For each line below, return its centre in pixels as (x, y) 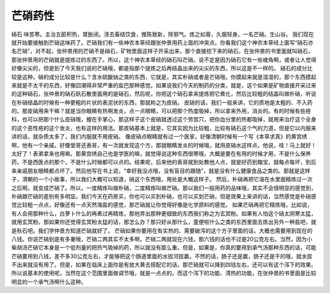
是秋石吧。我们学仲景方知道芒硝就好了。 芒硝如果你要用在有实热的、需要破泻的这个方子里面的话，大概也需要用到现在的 (162, 230)
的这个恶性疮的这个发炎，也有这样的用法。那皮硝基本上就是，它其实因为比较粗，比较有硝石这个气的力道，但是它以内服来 (164, 128)
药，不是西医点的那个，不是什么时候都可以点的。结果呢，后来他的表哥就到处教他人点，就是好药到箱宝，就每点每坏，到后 (164, 162)
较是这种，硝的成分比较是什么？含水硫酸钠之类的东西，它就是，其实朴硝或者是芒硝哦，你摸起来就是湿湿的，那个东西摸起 (164, 77)
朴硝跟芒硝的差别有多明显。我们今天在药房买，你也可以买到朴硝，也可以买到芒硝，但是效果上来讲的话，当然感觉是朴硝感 (164, 196)
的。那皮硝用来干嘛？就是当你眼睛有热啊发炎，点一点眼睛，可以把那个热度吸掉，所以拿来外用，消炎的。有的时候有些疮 (161, 111)
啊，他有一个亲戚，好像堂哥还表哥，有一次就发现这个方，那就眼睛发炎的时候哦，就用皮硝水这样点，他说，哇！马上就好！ (164, 145)
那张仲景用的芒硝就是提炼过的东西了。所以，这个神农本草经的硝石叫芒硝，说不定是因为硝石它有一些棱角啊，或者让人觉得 (164, 60)
